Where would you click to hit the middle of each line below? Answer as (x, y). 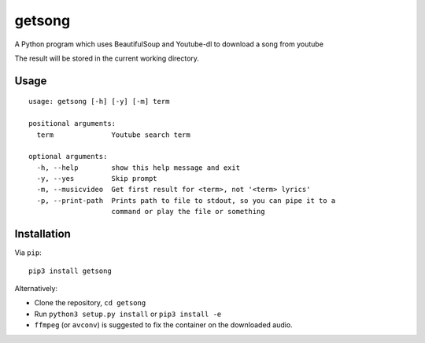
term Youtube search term (113, 135)
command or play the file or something (188, 212)
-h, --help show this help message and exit (138, 168)
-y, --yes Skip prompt (97, 179)
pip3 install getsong (70, 271)
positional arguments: (72, 124)
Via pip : (28, 253)
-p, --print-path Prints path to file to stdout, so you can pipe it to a (186, 200)
